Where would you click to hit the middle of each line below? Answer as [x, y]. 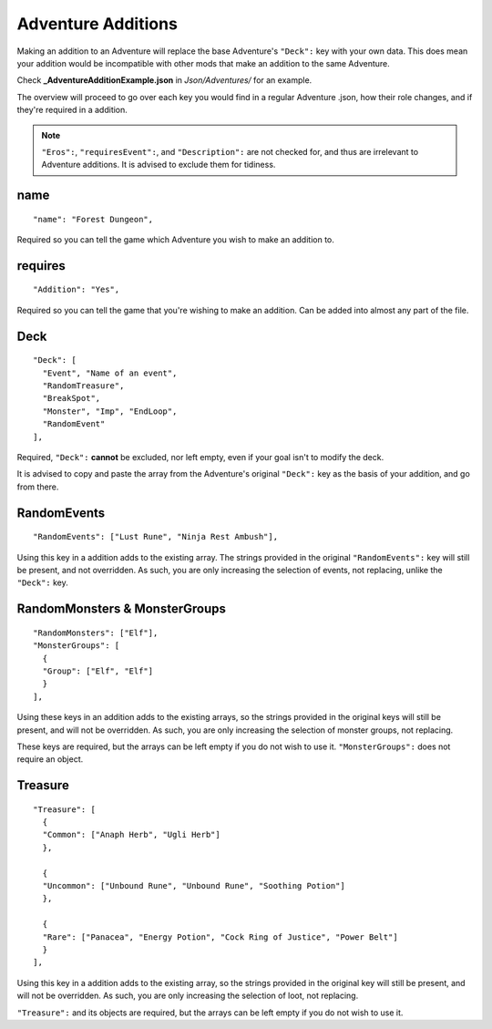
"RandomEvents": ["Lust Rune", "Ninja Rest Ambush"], [155, 537]
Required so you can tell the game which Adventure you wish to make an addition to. [175, 240]
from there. [38, 487]
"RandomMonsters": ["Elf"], [96, 633]
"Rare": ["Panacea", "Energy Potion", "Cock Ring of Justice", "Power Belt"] [220, 937]
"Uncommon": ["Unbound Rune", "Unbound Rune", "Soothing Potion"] [194, 886]
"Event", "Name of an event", [110, 373]
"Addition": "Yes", [77, 290]
